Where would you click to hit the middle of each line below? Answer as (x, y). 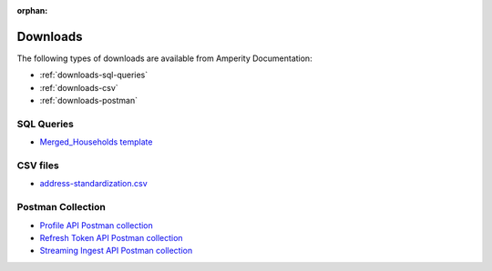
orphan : (32, 10)
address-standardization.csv (93, 184)
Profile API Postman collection (97, 225)
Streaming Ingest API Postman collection (116, 251)
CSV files (38, 166)
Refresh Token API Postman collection (111, 237)
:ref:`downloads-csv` (79, 87)
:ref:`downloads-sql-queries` (94, 75)
